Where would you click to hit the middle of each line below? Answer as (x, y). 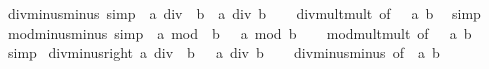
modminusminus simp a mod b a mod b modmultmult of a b (239, 32)
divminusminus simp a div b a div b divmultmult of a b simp (244, 13)
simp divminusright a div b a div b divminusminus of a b (223, 52)
